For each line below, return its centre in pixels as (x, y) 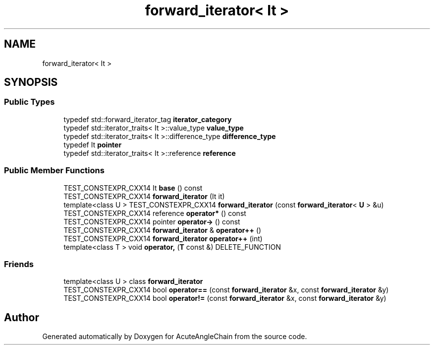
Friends (19, 264)
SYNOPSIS (31, 82)
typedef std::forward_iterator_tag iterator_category (148, 119)
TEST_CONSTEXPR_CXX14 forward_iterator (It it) (144, 196)
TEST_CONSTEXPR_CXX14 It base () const (133, 188)
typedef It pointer (93, 144)
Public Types (29, 102)
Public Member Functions (54, 171)
